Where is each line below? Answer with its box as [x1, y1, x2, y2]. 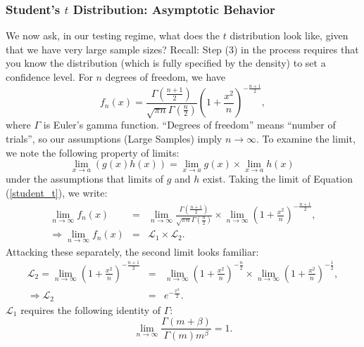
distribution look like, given [230, 28, 349, 43]
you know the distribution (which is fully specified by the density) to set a [6, 55, 326, 70]
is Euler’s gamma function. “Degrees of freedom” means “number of [43, 117, 336, 132]
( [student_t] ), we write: [6, 185, 108, 199]
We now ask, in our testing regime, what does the [6, 28, 220, 43]
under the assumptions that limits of [6, 171, 163, 186]
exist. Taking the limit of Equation [202, 171, 353, 186]
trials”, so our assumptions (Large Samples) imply [6, 131, 222, 145]
